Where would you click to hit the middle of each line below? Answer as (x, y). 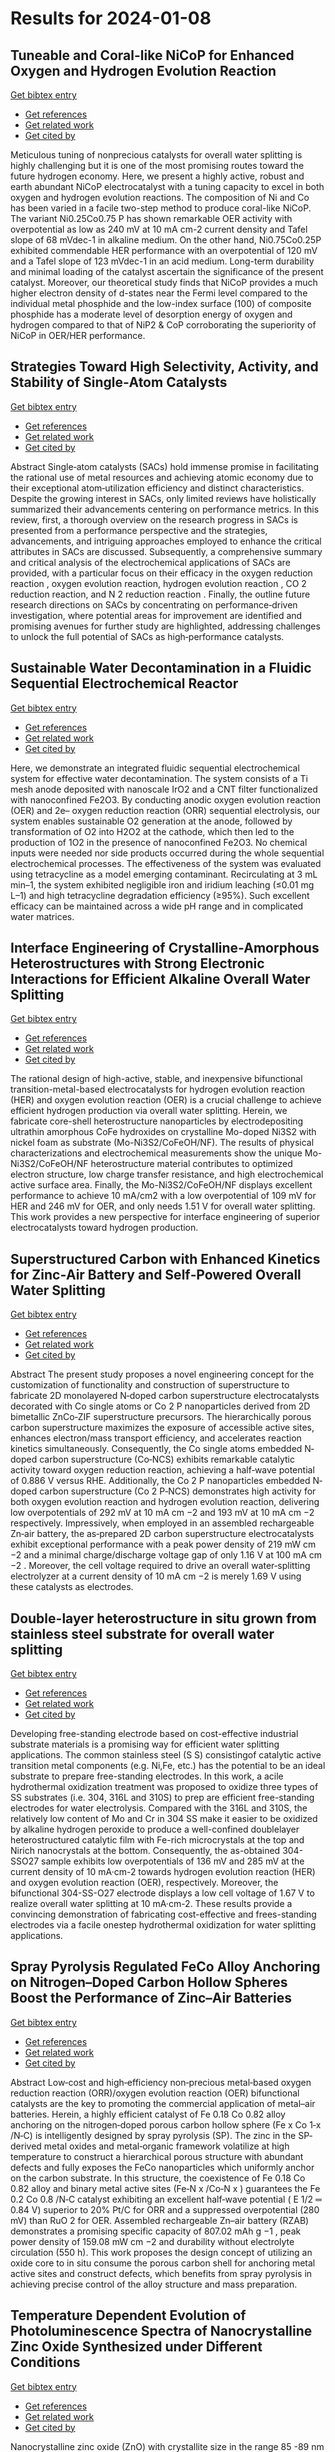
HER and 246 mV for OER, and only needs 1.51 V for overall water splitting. (163, 1206)
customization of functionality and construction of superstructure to (150, 1385)
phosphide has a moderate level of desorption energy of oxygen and (151, 314)
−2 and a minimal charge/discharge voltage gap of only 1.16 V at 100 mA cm (166, 1555)
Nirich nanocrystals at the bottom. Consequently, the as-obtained (145, 1851)
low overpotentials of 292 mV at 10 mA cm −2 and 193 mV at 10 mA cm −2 (162, 1513)
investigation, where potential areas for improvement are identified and (156, 615)
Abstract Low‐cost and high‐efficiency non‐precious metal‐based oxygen (161, 2082)
